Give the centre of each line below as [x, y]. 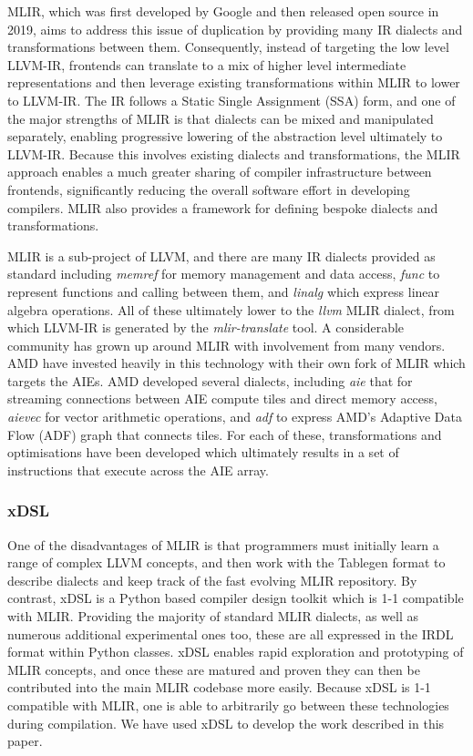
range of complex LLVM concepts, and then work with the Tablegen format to [226, 562]
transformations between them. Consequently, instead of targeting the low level [228, 47]
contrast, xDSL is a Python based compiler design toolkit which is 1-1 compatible [236, 598]
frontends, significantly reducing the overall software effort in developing [209, 189]
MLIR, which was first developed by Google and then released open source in [223, 11]
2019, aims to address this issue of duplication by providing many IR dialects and [235, 29]
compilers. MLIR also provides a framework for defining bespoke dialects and [223, 207]
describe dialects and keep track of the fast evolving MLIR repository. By [212, 580]
